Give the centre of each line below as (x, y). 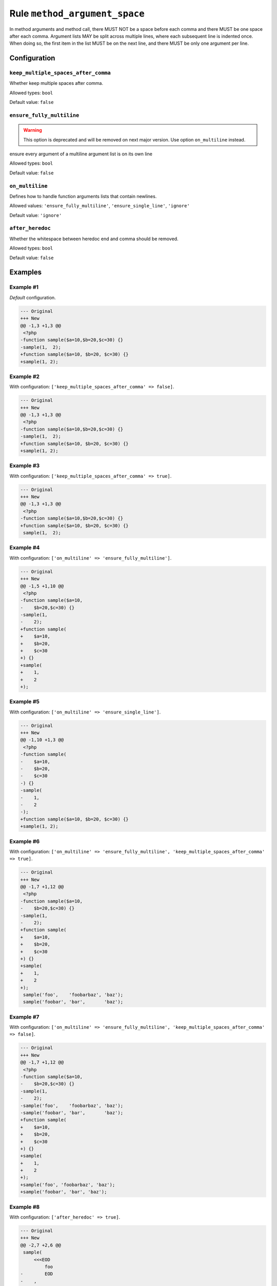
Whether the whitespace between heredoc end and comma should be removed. (94, 239)
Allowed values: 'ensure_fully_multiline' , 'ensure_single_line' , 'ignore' (100, 206)
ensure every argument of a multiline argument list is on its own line (81, 154)
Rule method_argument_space (77, 13)
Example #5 (24, 702)
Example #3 (25, 466)
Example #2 (25, 377)
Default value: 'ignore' (36, 215)
